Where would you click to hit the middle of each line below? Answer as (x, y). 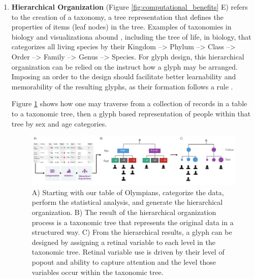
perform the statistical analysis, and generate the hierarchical (127, 202)
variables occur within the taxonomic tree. (98, 272)
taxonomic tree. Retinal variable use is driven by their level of (128, 252)
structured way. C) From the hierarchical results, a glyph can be (132, 232)
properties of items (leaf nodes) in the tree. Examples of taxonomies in (121, 27)
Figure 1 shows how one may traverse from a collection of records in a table (129, 103)
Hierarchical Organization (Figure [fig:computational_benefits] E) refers (130, 7)
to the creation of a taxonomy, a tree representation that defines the (117, 17)
